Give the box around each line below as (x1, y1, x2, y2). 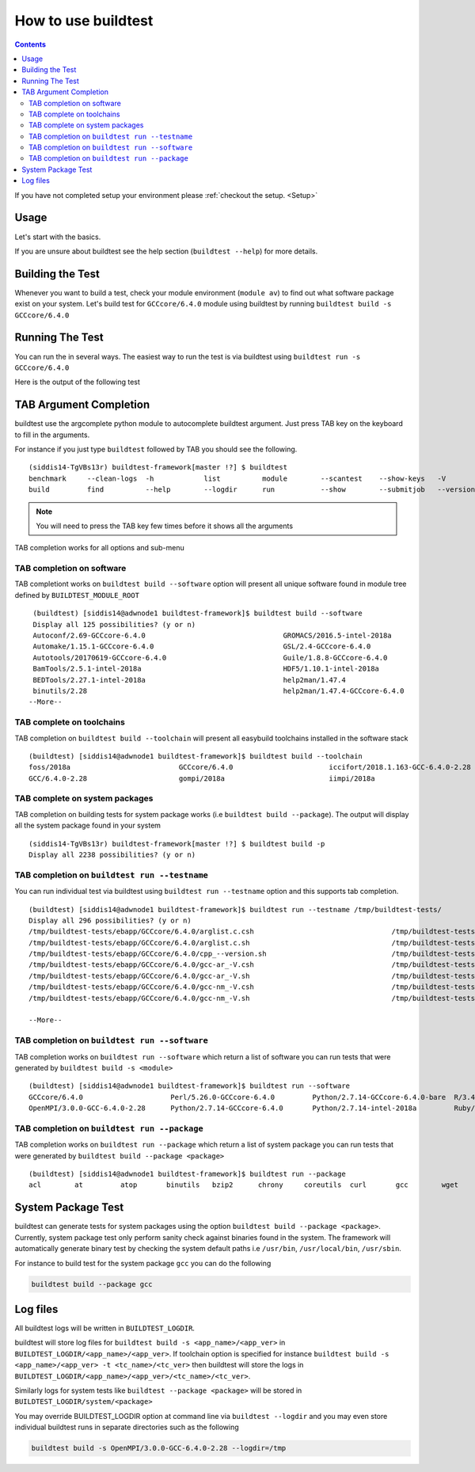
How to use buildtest (14, 12, 154, 29)
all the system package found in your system (14, 820, 161, 831)
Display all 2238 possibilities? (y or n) (28, 850, 196, 859)
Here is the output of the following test (14, 377, 140, 387)
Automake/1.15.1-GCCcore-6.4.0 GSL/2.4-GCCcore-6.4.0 (32, 642, 371, 651)
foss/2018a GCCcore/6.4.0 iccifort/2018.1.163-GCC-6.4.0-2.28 (28, 763, 471, 772)
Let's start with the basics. (14, 232, 101, 242)
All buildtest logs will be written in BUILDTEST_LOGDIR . (14, 1323, 196, 1333)
